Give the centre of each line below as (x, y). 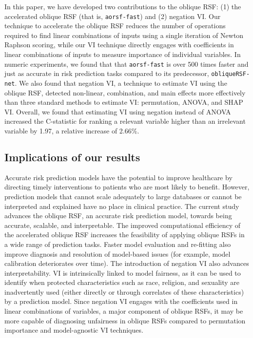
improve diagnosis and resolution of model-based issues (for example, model (117, 253)
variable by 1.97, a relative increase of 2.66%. (72, 130)
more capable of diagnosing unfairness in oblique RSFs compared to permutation (125, 320)
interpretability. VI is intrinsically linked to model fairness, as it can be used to (123, 272)
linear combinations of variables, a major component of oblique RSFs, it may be (124, 311)
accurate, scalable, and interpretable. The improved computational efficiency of (123, 225)
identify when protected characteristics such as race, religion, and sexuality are (122, 282)
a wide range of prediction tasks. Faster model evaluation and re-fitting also (118, 244)
